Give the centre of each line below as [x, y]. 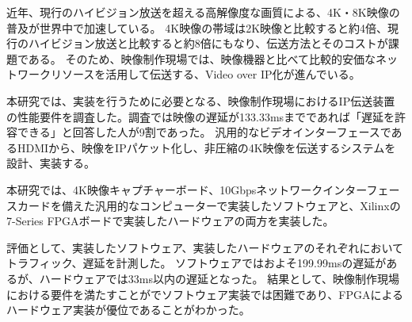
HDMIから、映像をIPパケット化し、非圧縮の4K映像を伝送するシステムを [206, 147]
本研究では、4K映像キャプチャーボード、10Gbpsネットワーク [165, 189]
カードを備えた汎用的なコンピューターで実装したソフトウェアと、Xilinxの [209, 205]
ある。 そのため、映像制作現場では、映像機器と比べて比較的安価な [202, 58]
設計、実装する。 [51, 163]
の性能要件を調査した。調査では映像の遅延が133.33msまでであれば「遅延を [200, 116]
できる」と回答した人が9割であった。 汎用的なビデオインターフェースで [204, 132]
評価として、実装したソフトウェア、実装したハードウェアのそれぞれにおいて [205, 247]
